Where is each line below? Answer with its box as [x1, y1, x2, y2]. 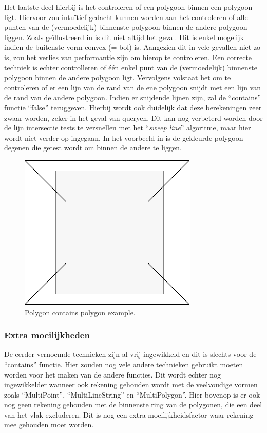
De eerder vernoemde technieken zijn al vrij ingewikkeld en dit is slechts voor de [4, 349, 257, 360]
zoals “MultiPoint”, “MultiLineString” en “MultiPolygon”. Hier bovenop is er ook [4, 389, 260, 400]
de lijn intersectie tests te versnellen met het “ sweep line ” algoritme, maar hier [4, 122, 251, 133]
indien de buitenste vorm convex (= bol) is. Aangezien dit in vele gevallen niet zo [4, 42, 261, 52]
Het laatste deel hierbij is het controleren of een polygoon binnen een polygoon [4, 2, 253, 12]
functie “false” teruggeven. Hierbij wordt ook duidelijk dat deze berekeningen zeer [4, 102, 262, 112]
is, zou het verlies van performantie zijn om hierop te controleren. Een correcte [4, 51, 252, 62]
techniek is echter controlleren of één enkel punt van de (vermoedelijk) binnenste [4, 62, 258, 72]
